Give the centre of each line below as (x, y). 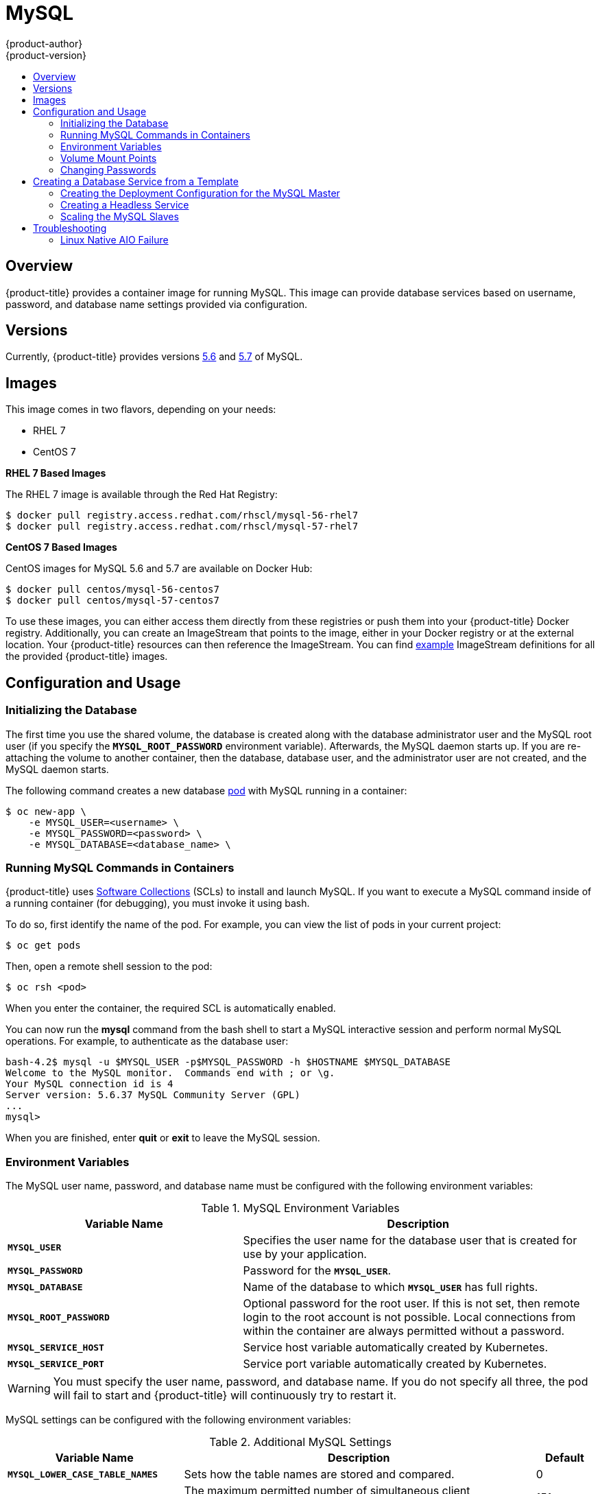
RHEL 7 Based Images (56, 473)
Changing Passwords (108, 169)
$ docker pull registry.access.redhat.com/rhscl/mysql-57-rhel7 (182, 526)
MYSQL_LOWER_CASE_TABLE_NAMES (83, 1474)
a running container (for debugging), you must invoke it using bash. (158, 903)
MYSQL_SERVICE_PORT (56, 1364)
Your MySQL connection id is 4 (89, 1084)
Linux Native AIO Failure (115, 239)
